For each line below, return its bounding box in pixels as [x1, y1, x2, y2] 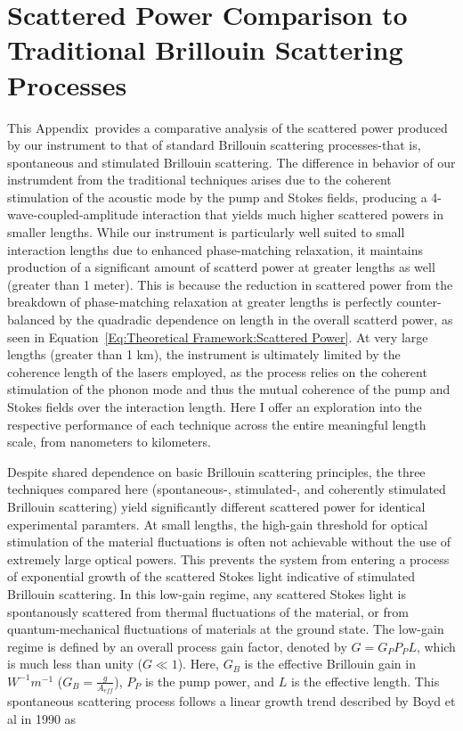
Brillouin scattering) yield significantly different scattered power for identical [7, 497, 426, 515]
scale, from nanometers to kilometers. [7, 432, 211, 451]
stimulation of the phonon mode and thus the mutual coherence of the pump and [7, 380, 451, 398]
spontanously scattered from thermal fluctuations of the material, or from [7, 602, 409, 620]
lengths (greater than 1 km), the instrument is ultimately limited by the [7, 345, 401, 364]
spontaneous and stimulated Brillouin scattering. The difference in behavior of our [7, 152, 456, 171]
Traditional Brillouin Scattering [7, 31, 403, 68]
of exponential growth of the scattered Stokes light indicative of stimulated [7, 567, 416, 586]
